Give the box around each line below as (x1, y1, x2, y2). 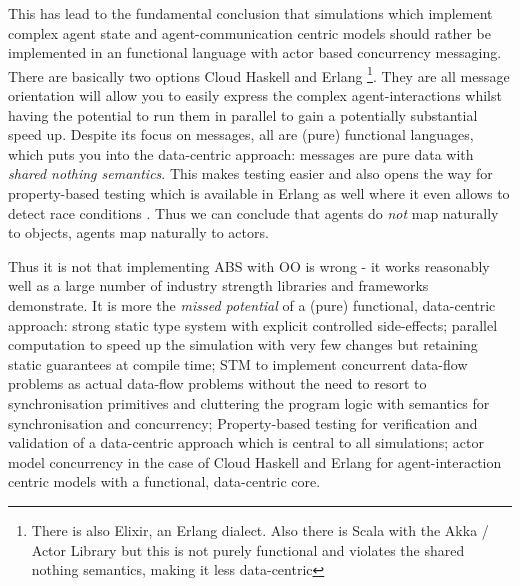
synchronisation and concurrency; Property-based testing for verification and (8, 412, 478, 433)
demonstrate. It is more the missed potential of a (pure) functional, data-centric (8, 294, 496, 315)
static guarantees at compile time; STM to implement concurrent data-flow (8, 353, 468, 374)
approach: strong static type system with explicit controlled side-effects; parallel (8, 314, 498, 335)
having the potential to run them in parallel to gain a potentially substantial (8, 104, 478, 125)
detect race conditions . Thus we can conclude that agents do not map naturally (8, 202, 499, 223)
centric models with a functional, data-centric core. (8, 471, 321, 492)
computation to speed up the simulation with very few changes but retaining (8, 334, 478, 355)
